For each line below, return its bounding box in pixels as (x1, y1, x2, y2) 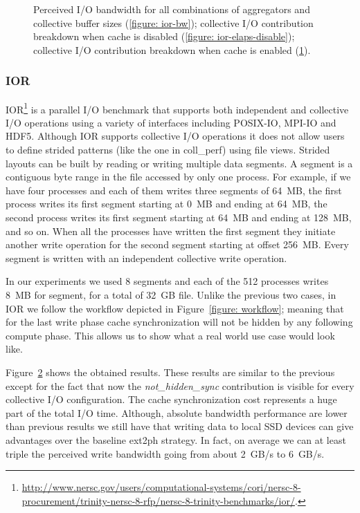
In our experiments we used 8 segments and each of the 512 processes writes (6, 274, 329, 288)
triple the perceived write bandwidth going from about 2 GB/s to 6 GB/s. (6, 446, 325, 460)
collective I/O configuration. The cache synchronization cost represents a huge (6, 392, 337, 407)
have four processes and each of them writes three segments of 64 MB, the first (6, 183, 342, 197)
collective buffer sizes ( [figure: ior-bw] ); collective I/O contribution (33, 15, 314, 30)
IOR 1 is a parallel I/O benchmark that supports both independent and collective (6, 100, 349, 116)
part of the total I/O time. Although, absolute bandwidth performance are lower (6, 405, 348, 420)
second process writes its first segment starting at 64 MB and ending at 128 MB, (6, 210, 352, 224)
